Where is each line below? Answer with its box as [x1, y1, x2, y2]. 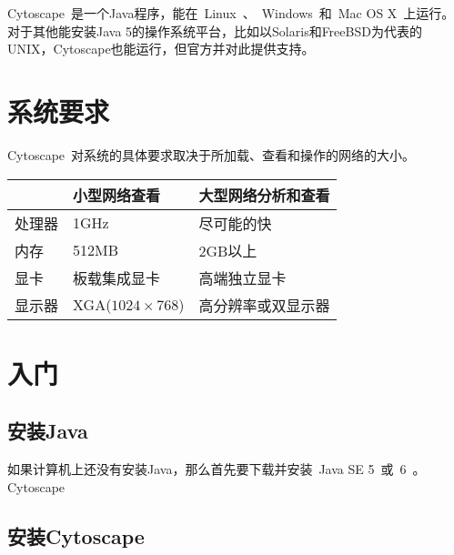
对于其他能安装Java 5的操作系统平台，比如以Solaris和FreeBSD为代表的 [7, 21, 422, 40]
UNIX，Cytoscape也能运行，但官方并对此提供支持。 [7, 39, 315, 58]
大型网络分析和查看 [198, 184, 330, 206]
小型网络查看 [73, 184, 161, 206]
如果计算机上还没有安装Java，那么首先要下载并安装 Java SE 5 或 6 [7, 459, 407, 479]
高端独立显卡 [198, 267, 287, 288]
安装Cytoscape [7, 521, 145, 550]
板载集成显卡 [73, 267, 161, 288]
